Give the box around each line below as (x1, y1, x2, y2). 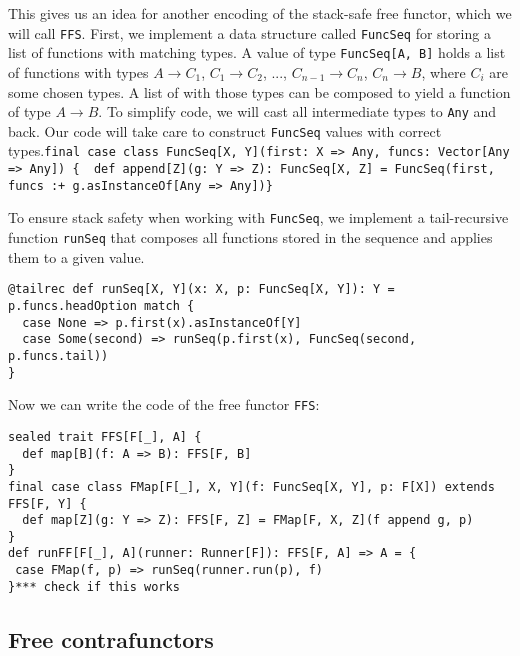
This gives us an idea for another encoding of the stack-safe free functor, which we (8, 3, 512, 23)
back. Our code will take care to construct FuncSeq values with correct (8, 120, 442, 141)
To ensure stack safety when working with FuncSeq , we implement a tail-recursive (8, 207, 509, 228)
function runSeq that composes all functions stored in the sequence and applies (8, 227, 493, 248)
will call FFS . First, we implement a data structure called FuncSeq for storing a (8, 22, 491, 43)
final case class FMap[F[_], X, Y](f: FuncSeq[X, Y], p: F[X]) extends (8, 479, 495, 494)
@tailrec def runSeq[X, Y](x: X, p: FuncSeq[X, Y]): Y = (8, 282, 395, 297)
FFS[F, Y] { (8, 496, 87, 511)
